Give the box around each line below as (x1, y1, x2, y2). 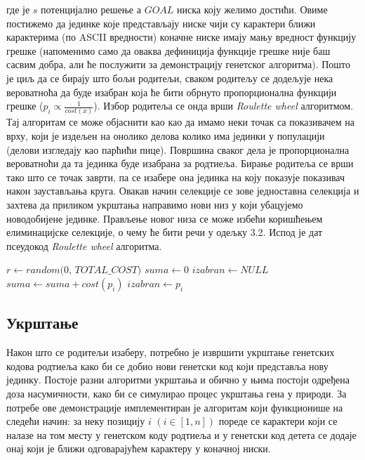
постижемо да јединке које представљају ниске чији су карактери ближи (6, 15, 316, 30)
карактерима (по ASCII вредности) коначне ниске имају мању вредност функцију (6, 29, 357, 44)
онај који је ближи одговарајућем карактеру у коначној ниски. (6, 441, 271, 456)
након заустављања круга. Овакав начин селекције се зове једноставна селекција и (6, 183, 359, 198)
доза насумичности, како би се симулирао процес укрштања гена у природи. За (6, 386, 347, 400)
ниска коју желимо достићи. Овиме (177, 2, 328, 16)
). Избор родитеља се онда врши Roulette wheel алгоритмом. (93, 98, 354, 113)
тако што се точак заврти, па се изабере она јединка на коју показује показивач (6, 169, 345, 184)
